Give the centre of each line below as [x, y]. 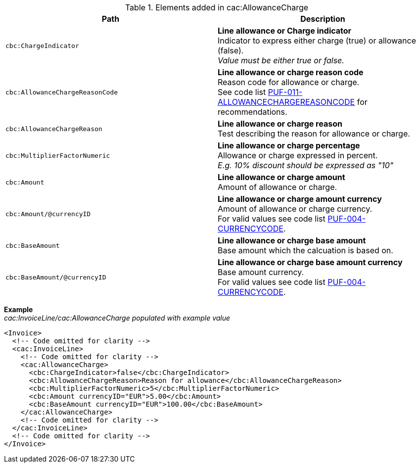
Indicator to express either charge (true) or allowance [317, 41]
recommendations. [253, 112]
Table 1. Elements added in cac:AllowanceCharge [217, 7]
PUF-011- [285, 92]
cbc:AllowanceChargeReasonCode [62, 92]
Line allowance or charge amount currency [300, 199]
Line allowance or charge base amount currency [310, 262]
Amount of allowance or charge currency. [295, 209]
